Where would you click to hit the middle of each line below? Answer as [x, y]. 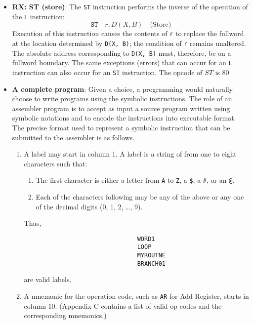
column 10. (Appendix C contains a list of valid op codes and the [123, 305]
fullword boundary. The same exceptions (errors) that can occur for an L [122, 62]
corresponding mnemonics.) [65, 315]
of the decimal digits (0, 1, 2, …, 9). [89, 206]
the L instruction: [38, 16]
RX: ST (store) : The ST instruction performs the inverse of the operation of [130, 6]
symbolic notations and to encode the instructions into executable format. [124, 118]
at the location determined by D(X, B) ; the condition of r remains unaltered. [129, 43]
